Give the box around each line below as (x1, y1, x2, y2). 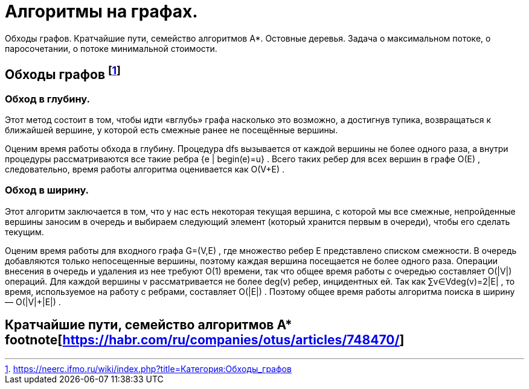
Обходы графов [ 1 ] (5, 64, 121, 83)
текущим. (5, 226, 44, 237)
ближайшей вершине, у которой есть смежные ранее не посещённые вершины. (5, 124, 338, 135)
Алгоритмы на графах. (5, 1, 198, 22)
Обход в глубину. (5, 92, 91, 105)
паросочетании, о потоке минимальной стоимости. (5, 43, 217, 54)
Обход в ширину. (5, 184, 89, 197)
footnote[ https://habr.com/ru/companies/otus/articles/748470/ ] (5, 332, 405, 348)
